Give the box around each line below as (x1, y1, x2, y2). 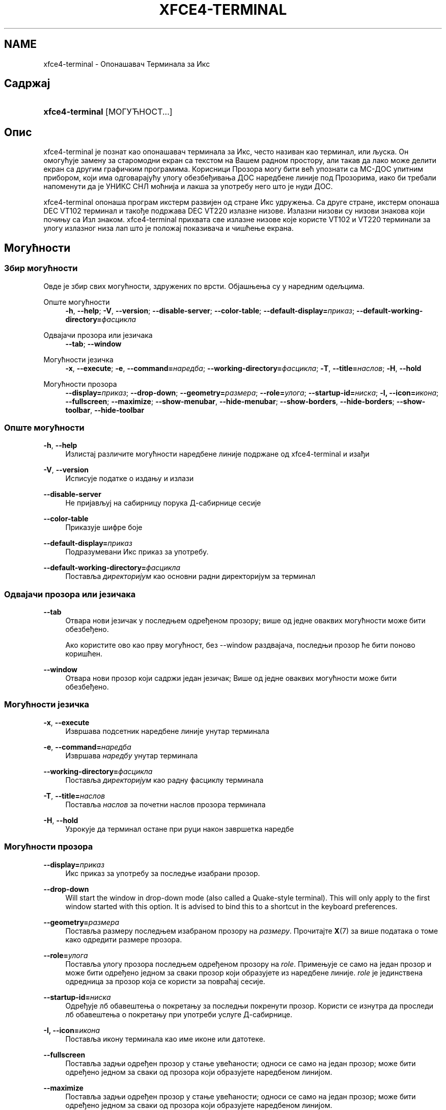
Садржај (4, 77, 50, 90)
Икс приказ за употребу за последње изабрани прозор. (65, 868, 260, 878)
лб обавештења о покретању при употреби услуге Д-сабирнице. (65, 1010, 292, 1019)
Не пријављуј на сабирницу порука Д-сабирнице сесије (65, 498, 261, 508)
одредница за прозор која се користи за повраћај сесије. (65, 976, 265, 986)
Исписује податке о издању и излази (65, 474, 194, 483)
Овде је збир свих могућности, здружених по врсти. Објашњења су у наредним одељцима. (43, 281, 365, 290)
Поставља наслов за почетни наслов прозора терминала (65, 800, 266, 809)
